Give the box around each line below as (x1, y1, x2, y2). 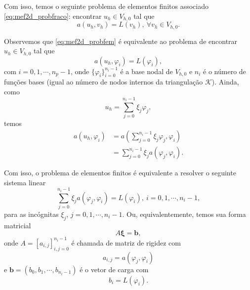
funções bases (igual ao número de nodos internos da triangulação (4, 77, 203, 87)
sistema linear (4, 177, 46, 187)
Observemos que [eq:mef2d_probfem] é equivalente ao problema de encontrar (4, 36, 238, 46)
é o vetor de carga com (80, 264, 149, 274)
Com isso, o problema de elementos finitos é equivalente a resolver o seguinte (4, 167, 236, 177)
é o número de (203, 66, 246, 76)
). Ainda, (211, 77, 239, 87)
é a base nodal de (120, 66, 173, 76)
